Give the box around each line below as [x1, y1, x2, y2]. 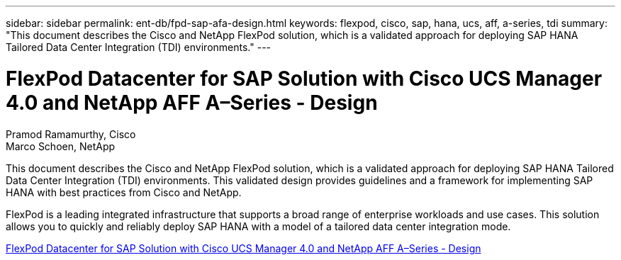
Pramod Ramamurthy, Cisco [6, 128, 136, 140]
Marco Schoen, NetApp [6, 140, 116, 152]
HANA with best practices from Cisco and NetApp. [6, 186, 242, 198]
